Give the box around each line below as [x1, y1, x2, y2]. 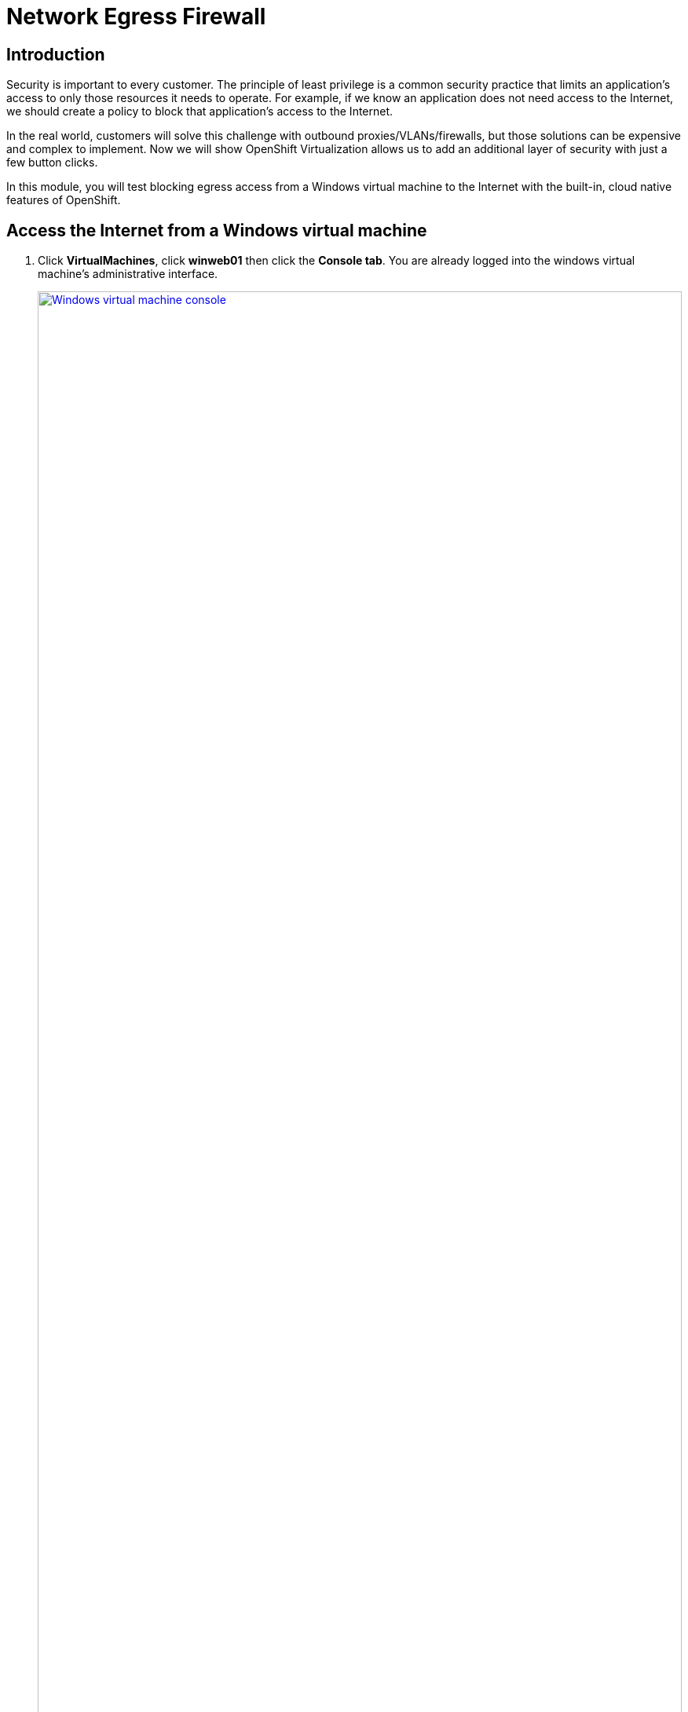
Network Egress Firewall [6, 3, 266, 30]
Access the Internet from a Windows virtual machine [6, 220, 427, 240]
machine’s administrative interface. [38, 267, 218, 281]
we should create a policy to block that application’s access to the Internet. [6, 104, 393, 119]
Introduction [6, 44, 105, 64]
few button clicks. [6, 155, 98, 170]
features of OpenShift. [6, 193, 121, 207]
